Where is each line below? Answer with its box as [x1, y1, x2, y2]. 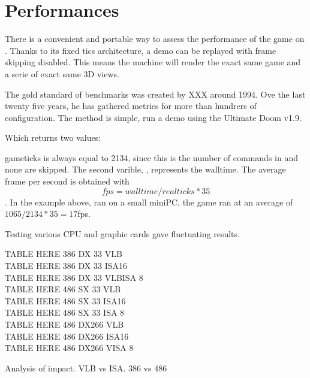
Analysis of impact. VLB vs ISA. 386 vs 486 [5, 361, 167, 374]
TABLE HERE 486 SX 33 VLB [5, 283, 121, 295]
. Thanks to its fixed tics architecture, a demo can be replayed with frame [5, 44, 276, 56]
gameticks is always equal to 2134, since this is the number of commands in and [5, 151, 298, 164]
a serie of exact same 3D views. [5, 67, 119, 80]
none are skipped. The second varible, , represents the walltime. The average [5, 163, 286, 176]
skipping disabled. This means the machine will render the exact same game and [5, 56, 301, 68]
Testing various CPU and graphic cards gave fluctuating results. [5, 227, 240, 240]
